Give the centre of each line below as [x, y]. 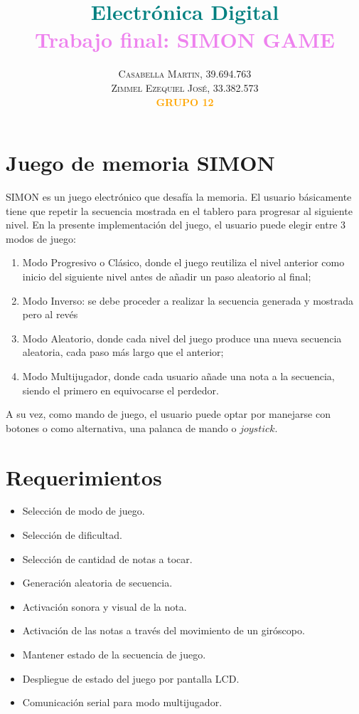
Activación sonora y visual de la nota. [105, 606]
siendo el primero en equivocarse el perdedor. [120, 390]
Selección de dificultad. [72, 535]
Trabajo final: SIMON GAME [185, 40]
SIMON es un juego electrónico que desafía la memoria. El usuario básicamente [179, 197]
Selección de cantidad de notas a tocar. [107, 558]
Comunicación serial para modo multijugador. [122, 702]
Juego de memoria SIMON [140, 163]
